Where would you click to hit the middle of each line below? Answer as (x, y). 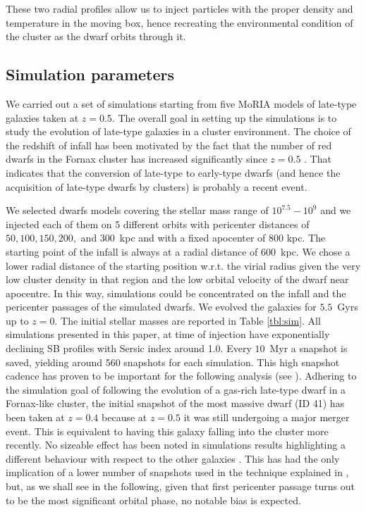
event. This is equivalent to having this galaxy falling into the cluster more (167, 431)
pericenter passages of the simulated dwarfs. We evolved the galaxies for (161, 307)
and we (336, 210)
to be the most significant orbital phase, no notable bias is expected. (153, 500)
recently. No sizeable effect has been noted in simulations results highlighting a (176, 445)
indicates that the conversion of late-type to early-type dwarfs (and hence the (173, 172)
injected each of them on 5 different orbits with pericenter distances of (158, 224)
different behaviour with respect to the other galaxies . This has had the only (173, 458)
